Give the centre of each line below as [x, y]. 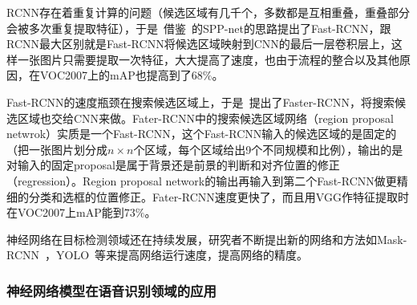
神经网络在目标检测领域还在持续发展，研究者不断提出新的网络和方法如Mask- [207, 239]
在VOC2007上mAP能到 [65, 212]
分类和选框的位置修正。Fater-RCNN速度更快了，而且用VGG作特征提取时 [219, 196]
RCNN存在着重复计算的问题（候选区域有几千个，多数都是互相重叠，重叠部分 [208, 12]
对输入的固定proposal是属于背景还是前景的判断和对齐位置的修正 [173, 165]
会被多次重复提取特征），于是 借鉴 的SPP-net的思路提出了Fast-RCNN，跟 [199, 28]
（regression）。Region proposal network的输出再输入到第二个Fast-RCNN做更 [202, 180]
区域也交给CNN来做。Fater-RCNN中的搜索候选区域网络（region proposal [205, 118]
